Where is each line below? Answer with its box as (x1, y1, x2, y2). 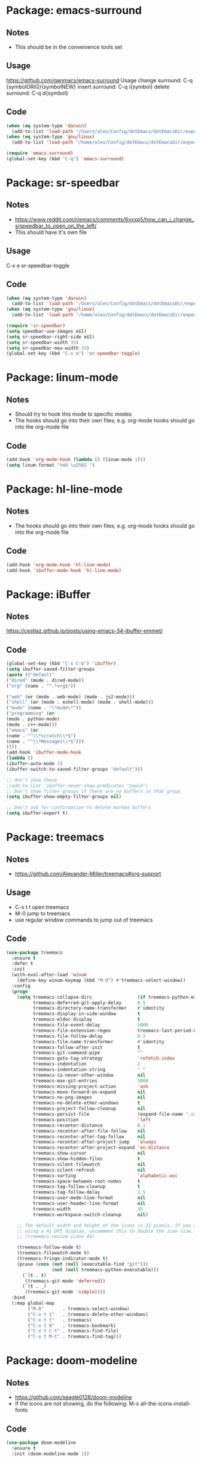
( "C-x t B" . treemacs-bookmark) (28, 1322, 117, 1329)
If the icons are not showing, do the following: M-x (14, 1400, 139, 1407)
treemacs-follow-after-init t (32, 1044, 141, 1050)
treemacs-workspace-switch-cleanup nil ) (32, 1211, 148, 1218)
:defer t (11, 960, 33, 966)
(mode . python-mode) (6, 716, 60, 722)
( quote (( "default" (6, 671, 55, 678)
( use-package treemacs (6, 949, 63, 956)
